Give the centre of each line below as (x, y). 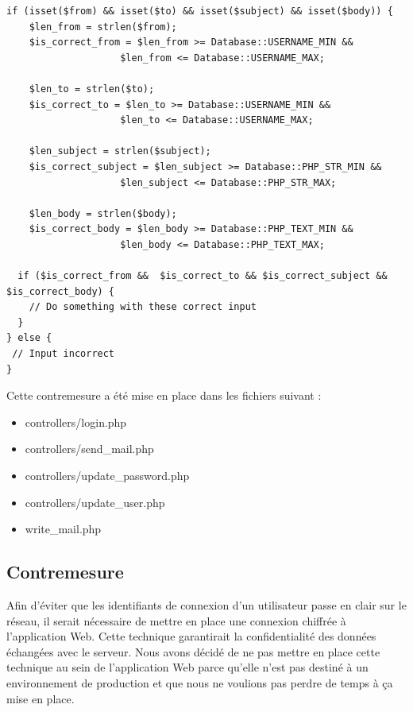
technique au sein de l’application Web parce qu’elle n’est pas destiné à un (187, 667)
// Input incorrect (64, 354)
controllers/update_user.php (95, 502)
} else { (29, 338)
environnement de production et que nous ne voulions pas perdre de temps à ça (200, 682)
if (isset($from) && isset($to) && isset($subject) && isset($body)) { (200, 11)
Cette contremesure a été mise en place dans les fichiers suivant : (164, 395)
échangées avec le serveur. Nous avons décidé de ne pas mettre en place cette (193, 651)
